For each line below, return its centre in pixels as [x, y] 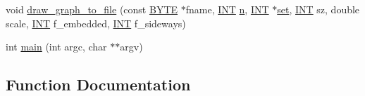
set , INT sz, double [318, 9]
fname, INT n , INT [227, 9]
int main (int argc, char [56, 47]
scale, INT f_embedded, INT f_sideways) [96, 23]
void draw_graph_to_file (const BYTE [92, 9]
